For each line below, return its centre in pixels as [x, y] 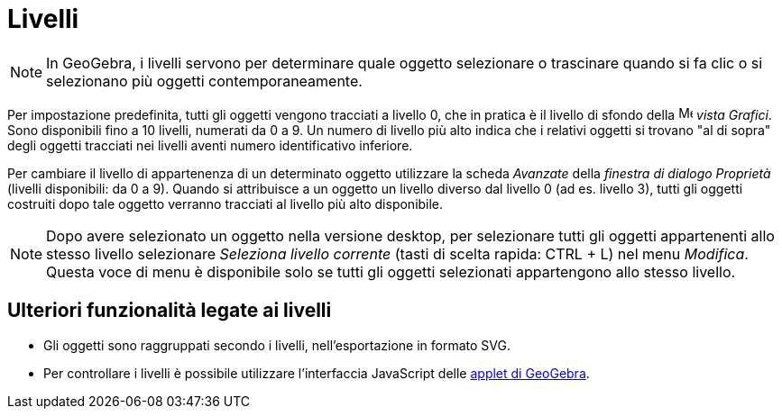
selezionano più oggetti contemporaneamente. [204, 81]
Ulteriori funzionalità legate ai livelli [170, 311]
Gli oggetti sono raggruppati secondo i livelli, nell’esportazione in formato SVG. [277, 345]
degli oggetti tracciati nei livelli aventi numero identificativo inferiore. [210, 145]
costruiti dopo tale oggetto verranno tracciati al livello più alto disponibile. [225, 203]
